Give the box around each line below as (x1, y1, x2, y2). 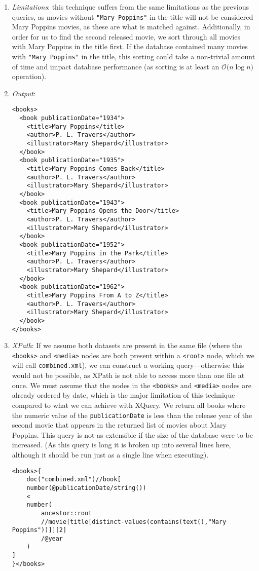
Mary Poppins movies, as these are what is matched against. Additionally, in (12, 21, 250, 32)
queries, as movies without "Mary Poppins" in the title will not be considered (12, 11, 253, 22)
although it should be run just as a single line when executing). (12, 449, 209, 460)
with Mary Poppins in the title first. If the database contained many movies (12, 41, 248, 52)
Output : (12, 88, 35, 98)
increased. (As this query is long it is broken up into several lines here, (12, 439, 231, 450)
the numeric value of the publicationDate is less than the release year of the (12, 409, 252, 420)
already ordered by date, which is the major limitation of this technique (12, 390, 235, 400)
